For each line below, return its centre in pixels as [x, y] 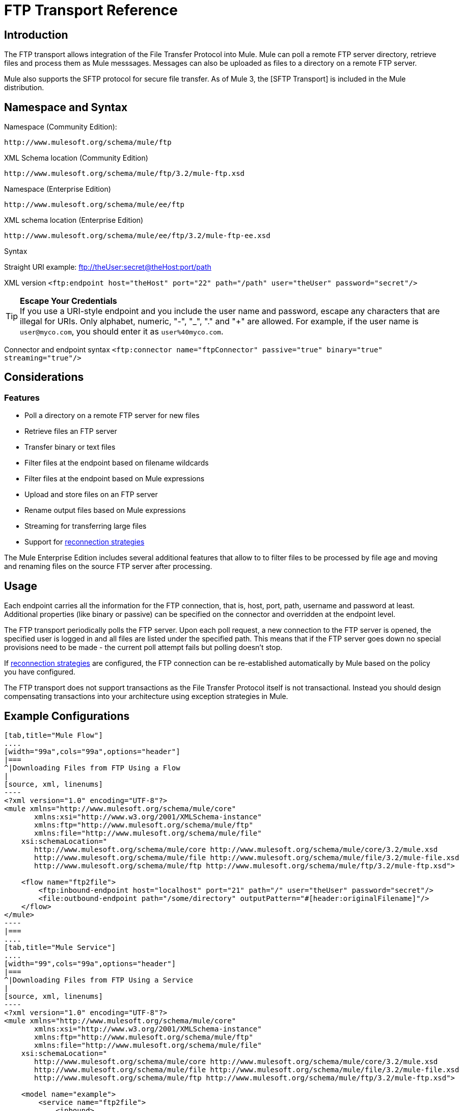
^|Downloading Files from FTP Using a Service [99, 980]
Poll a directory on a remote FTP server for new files [112, 416]
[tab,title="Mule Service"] [60, 947]
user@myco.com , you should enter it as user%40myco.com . [122, 332]
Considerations [44, 377]
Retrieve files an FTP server [71, 431]
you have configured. [40, 672]
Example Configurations [67, 716]
